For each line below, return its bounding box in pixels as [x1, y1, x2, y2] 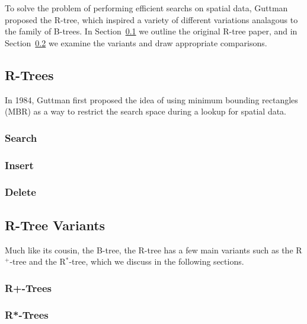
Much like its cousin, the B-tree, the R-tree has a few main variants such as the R [5, 243, 302, 256]
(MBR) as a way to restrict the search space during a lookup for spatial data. [5, 105, 287, 117]
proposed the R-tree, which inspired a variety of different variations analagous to [5, 13, 298, 26]
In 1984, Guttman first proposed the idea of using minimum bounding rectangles [5, 93, 298, 106]
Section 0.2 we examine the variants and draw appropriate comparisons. [5, 36, 267, 49]
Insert [5, 157, 34, 172]
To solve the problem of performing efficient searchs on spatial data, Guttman [5, 2, 288, 14]
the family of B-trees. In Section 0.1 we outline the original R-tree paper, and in [5, 25, 298, 37]
